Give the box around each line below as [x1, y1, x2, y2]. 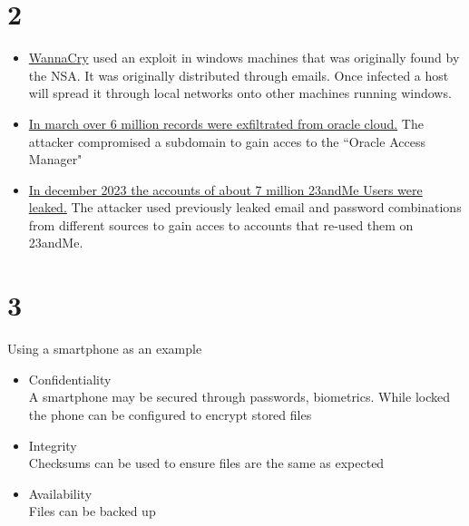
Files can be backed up [28, 502, 156, 521]
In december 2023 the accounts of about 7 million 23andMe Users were [28, 180, 423, 199]
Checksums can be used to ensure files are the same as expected [28, 453, 385, 472]
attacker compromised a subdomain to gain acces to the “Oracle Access [28, 131, 425, 151]
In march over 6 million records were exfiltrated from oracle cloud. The [28, 113, 424, 132]
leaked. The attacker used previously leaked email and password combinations [28, 198, 462, 217]
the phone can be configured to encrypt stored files [28, 404, 312, 424]
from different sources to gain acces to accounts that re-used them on [28, 215, 414, 234]
